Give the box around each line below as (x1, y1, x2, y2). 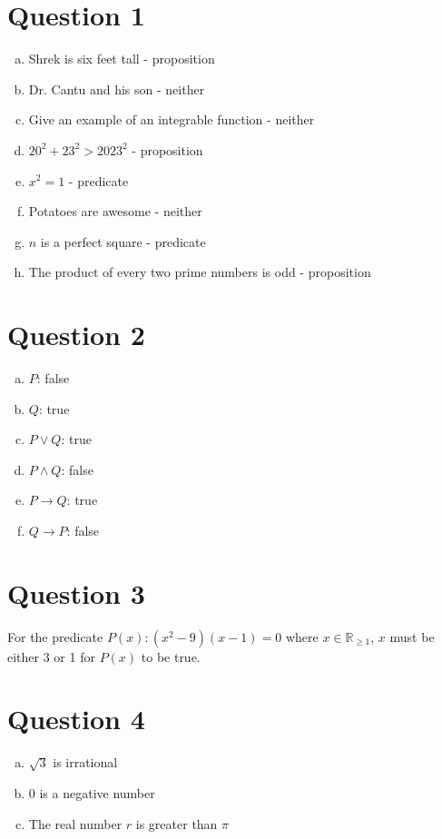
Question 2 (7, 316, 145, 353)
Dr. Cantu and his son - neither (28, 79, 205, 98)
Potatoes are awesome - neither (28, 202, 202, 221)
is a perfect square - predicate (40, 232, 206, 251)
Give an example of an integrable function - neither (28, 110, 315, 129)
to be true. (141, 647, 201, 666)
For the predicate (7, 627, 103, 646)
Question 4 (7, 700, 145, 737)
